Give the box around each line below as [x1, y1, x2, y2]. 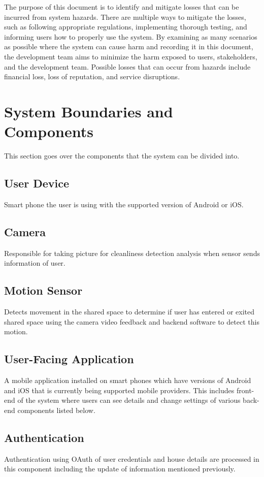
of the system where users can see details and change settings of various [17, 395, 241, 405]
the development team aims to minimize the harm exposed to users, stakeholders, [4, 51, 257, 61]
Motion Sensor [4, 282, 83, 298]
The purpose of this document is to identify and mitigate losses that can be [4, 2, 239, 12]
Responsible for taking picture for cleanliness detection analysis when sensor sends [4, 247, 260, 258]
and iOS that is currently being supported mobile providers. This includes [4, 385, 235, 395]
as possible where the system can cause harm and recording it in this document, [4, 41, 253, 52]
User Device [4, 175, 70, 191]
